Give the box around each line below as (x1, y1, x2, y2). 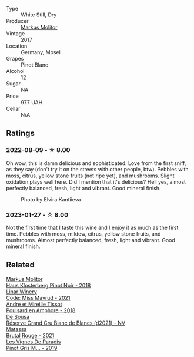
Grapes (6, 55, 24, 62)
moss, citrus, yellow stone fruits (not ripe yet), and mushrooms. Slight (6, 172, 175, 179)
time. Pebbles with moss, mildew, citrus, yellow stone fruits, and (6, 230, 161, 237)
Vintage (6, 30, 25, 37)
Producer (6, 18, 29, 24)
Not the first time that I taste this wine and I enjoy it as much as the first (6, 224, 179, 231)
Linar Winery (6, 288, 37, 295)
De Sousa (6, 313, 30, 320)
